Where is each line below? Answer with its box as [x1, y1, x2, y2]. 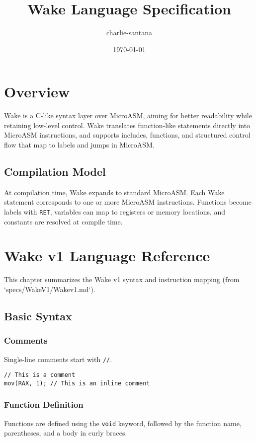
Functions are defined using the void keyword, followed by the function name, [4, 418, 242, 428]
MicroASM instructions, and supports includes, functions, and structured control [4, 130, 251, 140]
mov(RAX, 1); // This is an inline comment [4, 379, 150, 387]
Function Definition [4, 398, 84, 411]
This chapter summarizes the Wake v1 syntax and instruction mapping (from [4, 274, 240, 285]
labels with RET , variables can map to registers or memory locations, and [4, 207, 226, 217]
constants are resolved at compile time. [4, 216, 123, 226]
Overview [4, 81, 70, 102]
